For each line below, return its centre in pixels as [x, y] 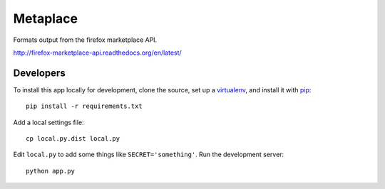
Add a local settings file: [49, 122]
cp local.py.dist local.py [73, 139]
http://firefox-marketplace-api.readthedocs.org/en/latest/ [97, 53]
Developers [39, 73]
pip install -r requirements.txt [84, 106]
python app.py [50, 171]
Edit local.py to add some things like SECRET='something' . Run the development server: [149, 155]
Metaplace [46, 18]
